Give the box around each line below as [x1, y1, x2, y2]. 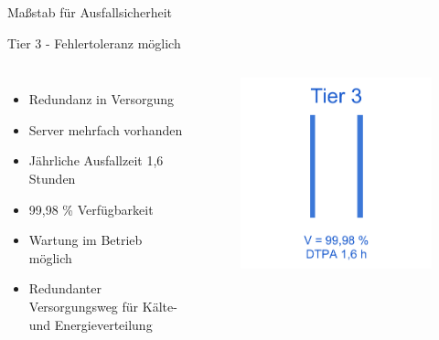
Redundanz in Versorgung [28, 90, 175, 109]
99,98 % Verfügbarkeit [28, 199, 154, 218]
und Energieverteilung [28, 314, 153, 334]
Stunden [28, 168, 76, 187]
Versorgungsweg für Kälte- [28, 296, 177, 315]
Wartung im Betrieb [28, 230, 143, 250]
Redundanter [28, 279, 102, 298]
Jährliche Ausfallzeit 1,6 [28, 151, 164, 170]
